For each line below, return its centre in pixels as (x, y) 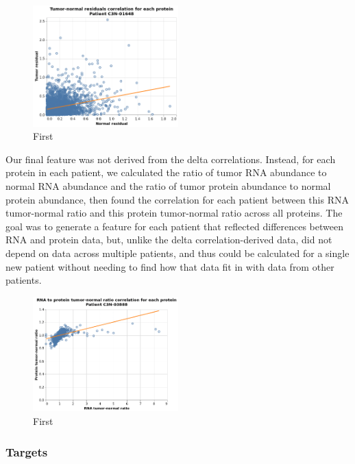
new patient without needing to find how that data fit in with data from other (170, 266)
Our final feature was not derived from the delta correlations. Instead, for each (171, 159)
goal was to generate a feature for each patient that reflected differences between (174, 226)
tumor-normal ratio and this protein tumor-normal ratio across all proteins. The (174, 213)
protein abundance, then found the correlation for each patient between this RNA (177, 199)
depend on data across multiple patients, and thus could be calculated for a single (177, 253)
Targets (27, 451)
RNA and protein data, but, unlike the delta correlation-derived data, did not (169, 240)
